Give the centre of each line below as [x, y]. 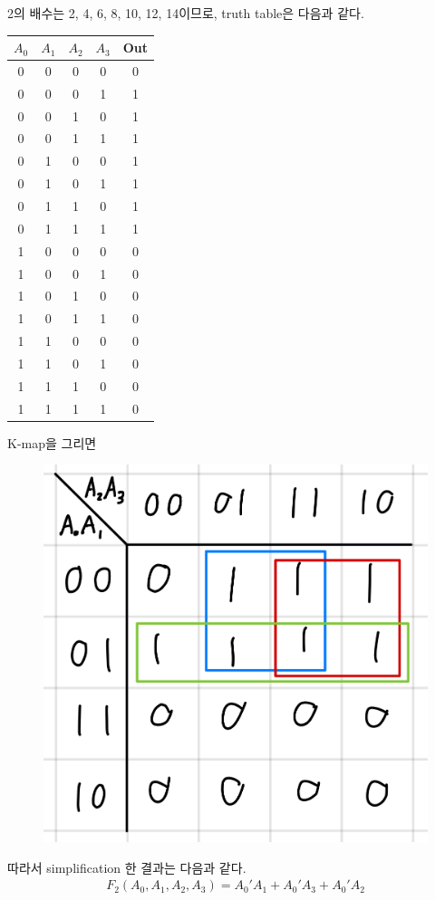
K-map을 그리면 [52, 442]
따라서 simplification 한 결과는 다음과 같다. [127, 867]
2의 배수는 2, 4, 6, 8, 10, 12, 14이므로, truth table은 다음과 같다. [186, 13]
